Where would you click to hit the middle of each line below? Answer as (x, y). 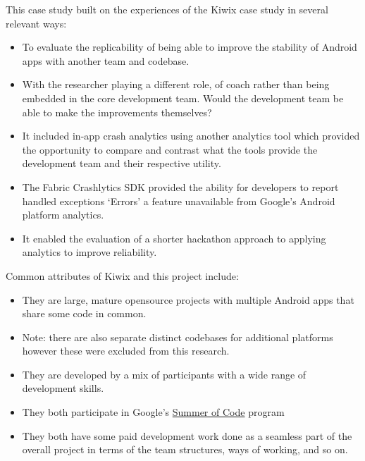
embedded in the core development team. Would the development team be (183, 98)
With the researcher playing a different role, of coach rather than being (176, 84)
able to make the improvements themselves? (117, 112)
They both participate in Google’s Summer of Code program (153, 412)
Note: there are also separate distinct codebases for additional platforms (178, 337)
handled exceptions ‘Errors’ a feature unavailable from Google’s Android (179, 201)
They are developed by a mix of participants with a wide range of (164, 374)
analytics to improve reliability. (89, 252)
